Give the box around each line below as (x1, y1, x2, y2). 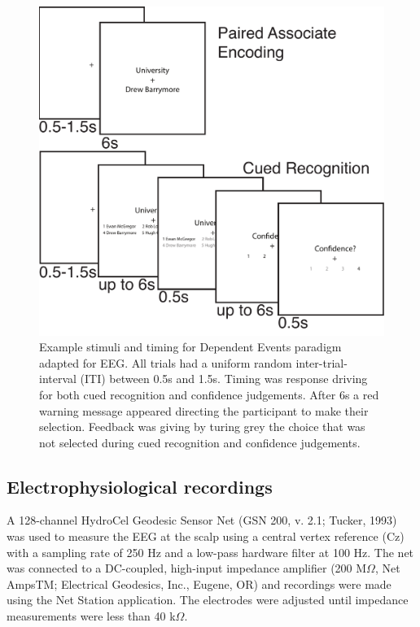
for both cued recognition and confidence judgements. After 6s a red (39, 385, 379, 403)
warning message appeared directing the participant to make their (39, 402, 369, 419)
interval (39, 370, 77, 387)
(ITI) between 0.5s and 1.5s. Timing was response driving (80, 370, 368, 387)
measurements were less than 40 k (7, 607, 176, 625)
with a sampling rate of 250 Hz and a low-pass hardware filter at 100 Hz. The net (7, 543, 414, 560)
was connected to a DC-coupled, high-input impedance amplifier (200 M (7, 560, 367, 577)
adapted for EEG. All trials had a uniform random (39, 354, 292, 371)
